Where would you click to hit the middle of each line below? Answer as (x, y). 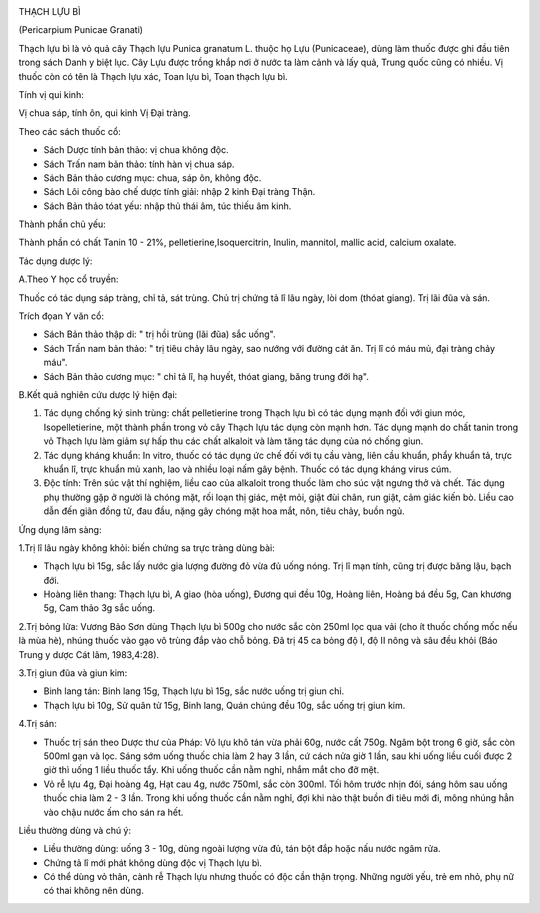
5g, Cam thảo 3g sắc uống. (99, 608)
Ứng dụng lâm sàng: (60, 529)
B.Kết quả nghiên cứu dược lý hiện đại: (98, 394)
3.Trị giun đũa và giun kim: (73, 673)
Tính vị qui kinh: (51, 94)
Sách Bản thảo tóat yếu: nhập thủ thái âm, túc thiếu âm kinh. (167, 206)
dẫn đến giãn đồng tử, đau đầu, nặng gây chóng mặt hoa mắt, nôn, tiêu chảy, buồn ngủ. (224, 511)
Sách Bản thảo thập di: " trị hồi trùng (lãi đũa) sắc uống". (159, 334)
